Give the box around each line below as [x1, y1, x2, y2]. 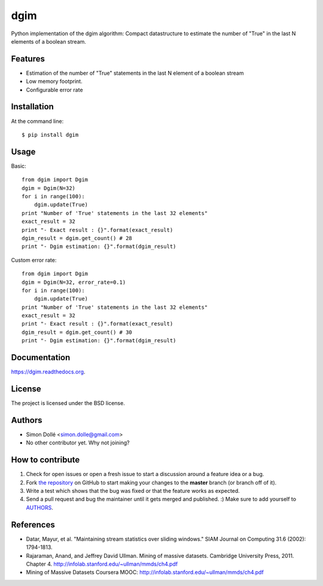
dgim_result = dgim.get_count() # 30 [22, 329, 133, 336]
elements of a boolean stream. [11, 38, 87, 45]
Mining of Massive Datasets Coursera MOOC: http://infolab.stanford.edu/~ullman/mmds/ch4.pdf [26, 569, 264, 576]
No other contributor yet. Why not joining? [26, 439, 130, 446]
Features [11, 54, 45, 64]
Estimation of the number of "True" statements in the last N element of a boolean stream [26, 69, 244, 76]
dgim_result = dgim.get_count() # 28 [22, 235, 133, 241]
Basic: [11, 162, 26, 170]
